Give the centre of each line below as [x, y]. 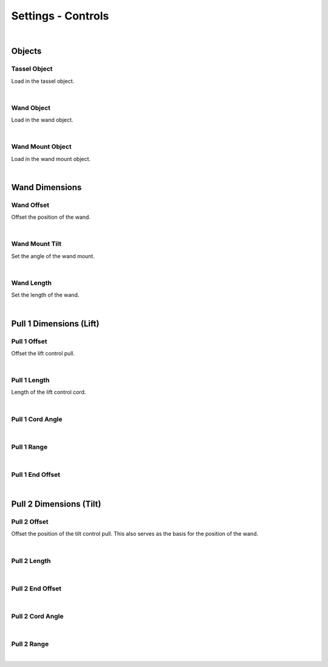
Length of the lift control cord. [49, 392]
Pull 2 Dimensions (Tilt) [56, 504]
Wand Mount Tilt [36, 244]
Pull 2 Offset [30, 522]
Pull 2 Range [30, 644]
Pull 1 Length [30, 380]
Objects [26, 51]
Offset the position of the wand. [51, 217]
